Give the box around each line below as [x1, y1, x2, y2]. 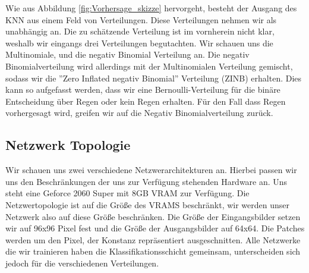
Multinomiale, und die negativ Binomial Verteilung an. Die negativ [5, 48, 250, 61]
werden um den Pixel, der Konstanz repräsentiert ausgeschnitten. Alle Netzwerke [5, 233, 301, 246]
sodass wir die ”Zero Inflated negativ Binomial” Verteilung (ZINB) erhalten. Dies [5, 71, 302, 84]
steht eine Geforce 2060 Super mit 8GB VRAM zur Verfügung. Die [5, 187, 250, 199]
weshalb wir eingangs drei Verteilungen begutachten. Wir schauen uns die [5, 36, 273, 49]
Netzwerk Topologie [5, 136, 131, 154]
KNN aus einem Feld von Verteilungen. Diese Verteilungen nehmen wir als [5, 13, 277, 26]
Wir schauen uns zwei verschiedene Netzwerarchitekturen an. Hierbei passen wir [5, 164, 297, 176]
